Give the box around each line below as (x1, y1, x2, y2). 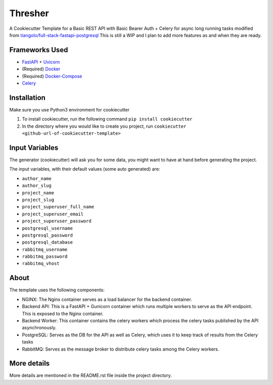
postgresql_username (22, 225, 73, 231)
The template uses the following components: (9, 287, 105, 293)
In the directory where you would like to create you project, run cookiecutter (22, 123, 187, 129)
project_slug (22, 197, 55, 203)
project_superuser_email (22, 211, 83, 217)
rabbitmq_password (22, 254, 68, 259)
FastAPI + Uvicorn (22, 59, 60, 65)
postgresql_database (22, 240, 73, 245)
